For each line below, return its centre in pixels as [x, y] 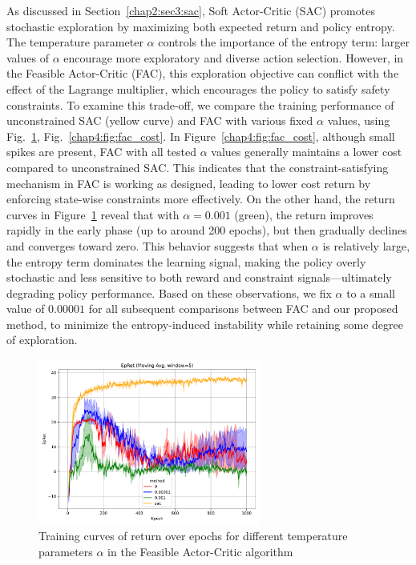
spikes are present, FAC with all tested [101, 152]
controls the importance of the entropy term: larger [284, 42]
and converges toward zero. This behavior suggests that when [158, 245]
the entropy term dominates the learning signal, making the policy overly [186, 261]
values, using [359, 120]
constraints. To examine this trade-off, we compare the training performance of [200, 104]
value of [26, 309]
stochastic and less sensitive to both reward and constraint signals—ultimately [199, 277]
